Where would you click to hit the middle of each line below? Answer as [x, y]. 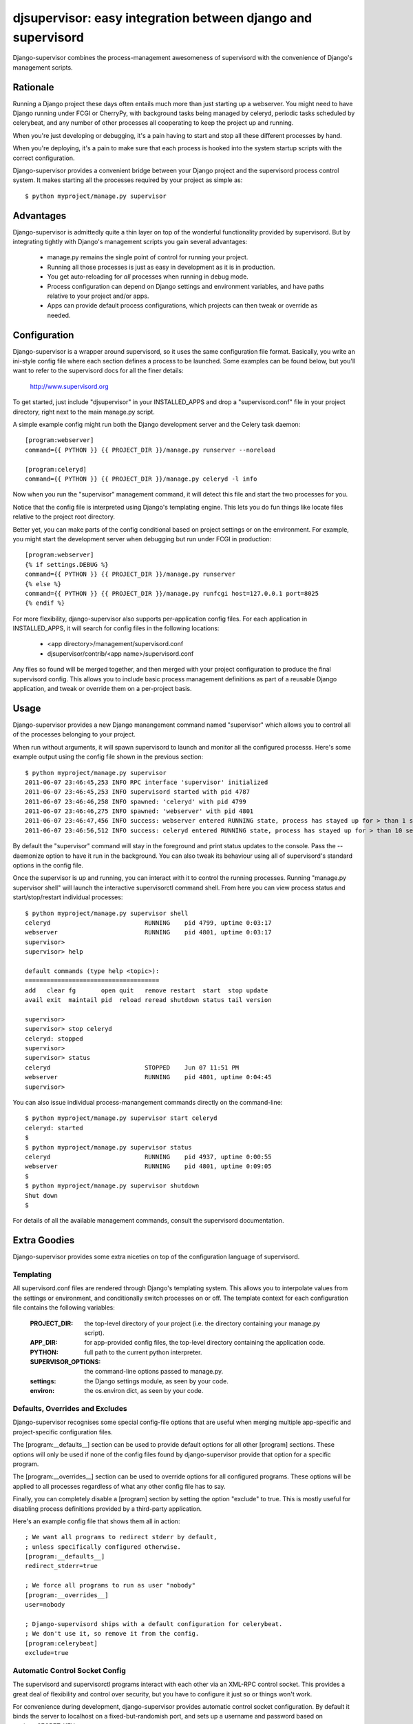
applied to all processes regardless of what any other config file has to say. [119, 1486]
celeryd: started [54, 1128]
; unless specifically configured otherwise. [103, 1547]
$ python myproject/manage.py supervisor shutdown [112, 1186]
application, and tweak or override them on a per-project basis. [102, 689]
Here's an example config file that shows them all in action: [96, 1521]
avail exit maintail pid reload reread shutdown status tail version [148, 1000]
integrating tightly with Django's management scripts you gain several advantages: [130, 242]
